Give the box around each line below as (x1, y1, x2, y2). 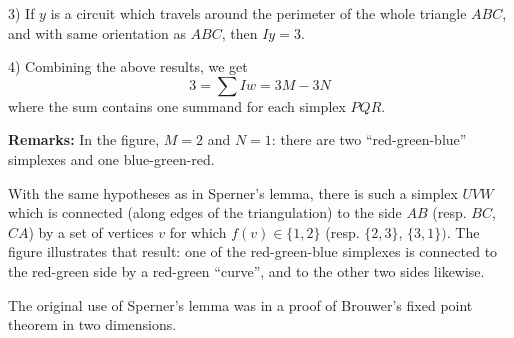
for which (169, 221, 227, 242)
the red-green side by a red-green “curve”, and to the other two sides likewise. (8, 260, 485, 281)
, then (221, 22, 258, 43)
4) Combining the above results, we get (8, 56, 248, 77)
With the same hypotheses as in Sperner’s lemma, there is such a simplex (8, 182, 458, 203)
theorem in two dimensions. (8, 314, 177, 335)
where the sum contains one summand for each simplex (8, 95, 346, 116)
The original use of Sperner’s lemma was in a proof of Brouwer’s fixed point (8, 294, 473, 315)
